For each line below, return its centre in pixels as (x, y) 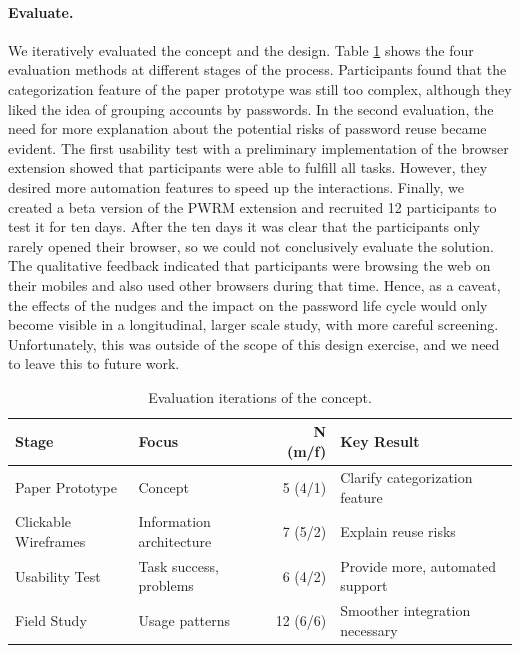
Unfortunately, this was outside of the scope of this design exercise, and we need (254, 343)
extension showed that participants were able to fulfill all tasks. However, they (248, 167)
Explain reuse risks (398, 531)
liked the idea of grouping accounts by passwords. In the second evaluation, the (251, 108)
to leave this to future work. (94, 363)
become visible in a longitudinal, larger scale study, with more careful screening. (253, 324)
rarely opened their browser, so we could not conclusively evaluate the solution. (251, 245)
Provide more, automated (418, 565)
